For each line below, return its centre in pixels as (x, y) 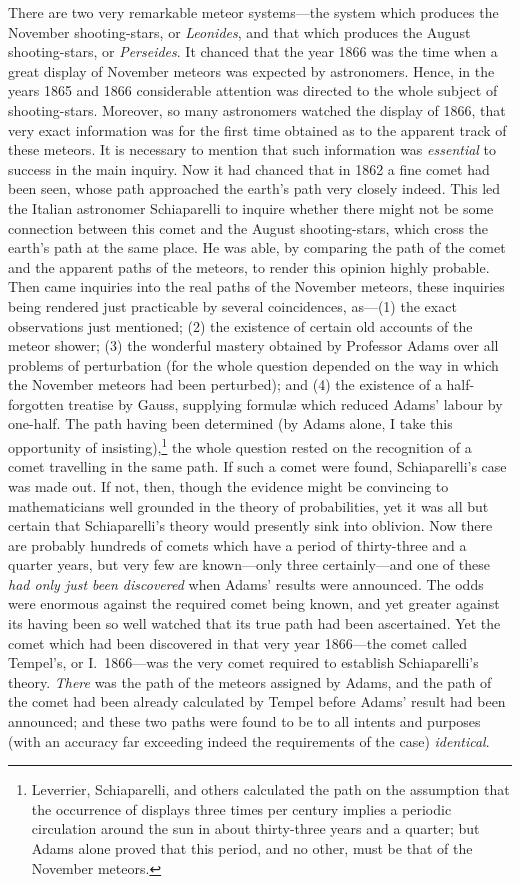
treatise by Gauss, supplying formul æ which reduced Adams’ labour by (285, 403)
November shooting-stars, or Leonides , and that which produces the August (239, 31)
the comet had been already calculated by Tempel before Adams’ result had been (257, 701)
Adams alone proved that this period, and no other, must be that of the (252, 848)
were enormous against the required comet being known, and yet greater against (254, 603)
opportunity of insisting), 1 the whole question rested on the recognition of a (240, 445)
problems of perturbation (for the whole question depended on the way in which (253, 364)
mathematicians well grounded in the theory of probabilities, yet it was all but (248, 505)
